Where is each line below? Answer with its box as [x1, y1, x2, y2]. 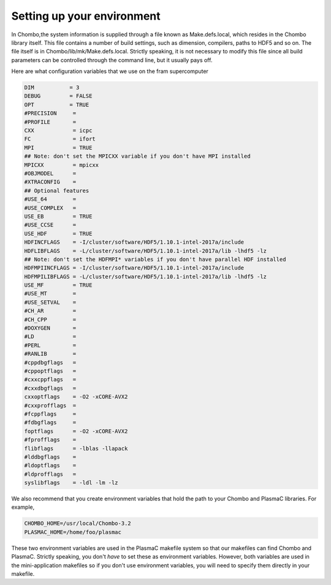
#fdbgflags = [24, 419, 77, 426]
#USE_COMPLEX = [24, 204, 77, 211]
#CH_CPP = [24, 316, 77, 323]
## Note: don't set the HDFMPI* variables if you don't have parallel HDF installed [24, 255, 286, 263]
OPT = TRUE [24, 101, 89, 108]
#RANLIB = [24, 351, 77, 357]
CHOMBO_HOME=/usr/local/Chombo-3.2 [24, 520, 131, 527]
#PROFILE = [24, 118, 77, 125]
